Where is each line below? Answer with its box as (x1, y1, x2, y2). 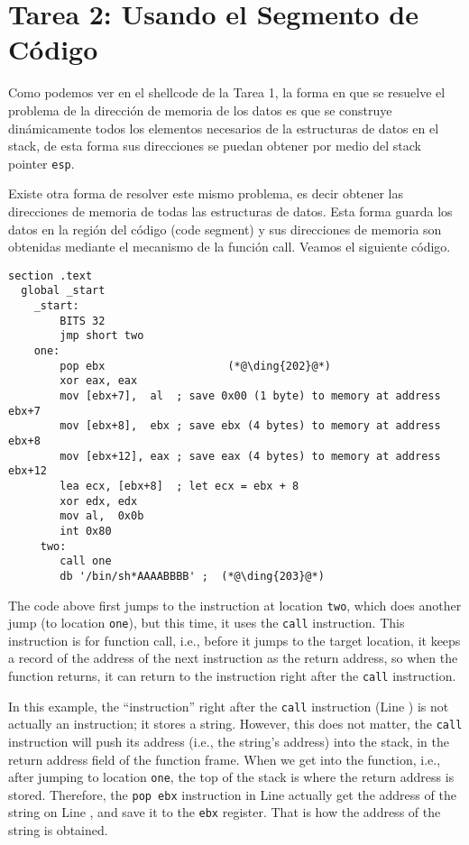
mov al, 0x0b (60, 510, 144, 523)
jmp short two (60, 329, 144, 343)
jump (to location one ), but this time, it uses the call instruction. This (8, 613, 405, 632)
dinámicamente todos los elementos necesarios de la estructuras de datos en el (8, 118, 439, 137)
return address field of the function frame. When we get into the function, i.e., (8, 749, 441, 768)
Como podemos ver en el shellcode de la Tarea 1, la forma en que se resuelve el (8, 83, 446, 102)
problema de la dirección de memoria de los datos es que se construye (8, 100, 392, 119)
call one (60, 555, 112, 568)
